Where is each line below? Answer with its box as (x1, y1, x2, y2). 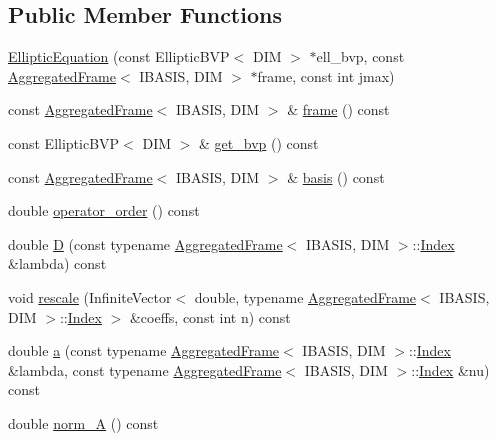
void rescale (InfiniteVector (8, 286, 172, 307)
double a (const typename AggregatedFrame (8, 340, 280, 361)
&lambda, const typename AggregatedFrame (8, 359, 282, 380)
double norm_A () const (8, 412, 159, 433)
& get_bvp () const (199, 132, 319, 153)
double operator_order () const (8, 200, 200, 221)
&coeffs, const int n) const (129, 306, 291, 327)
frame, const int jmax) (257, 65, 395, 86)
